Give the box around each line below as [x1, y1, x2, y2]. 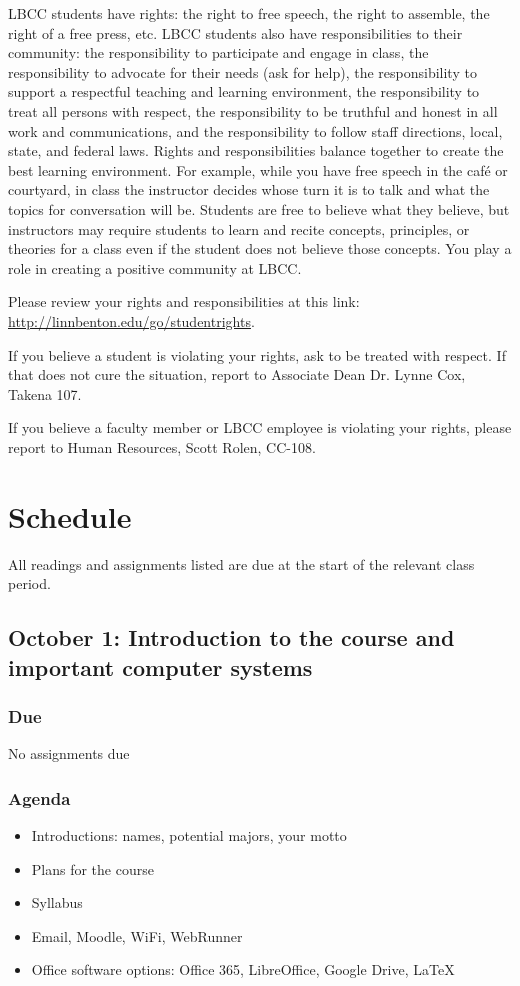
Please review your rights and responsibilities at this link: [8, 291, 360, 312]
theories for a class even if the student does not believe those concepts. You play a [8, 238, 512, 259]
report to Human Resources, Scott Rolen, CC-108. [8, 436, 316, 457]
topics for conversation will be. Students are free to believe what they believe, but [8, 198, 510, 219]
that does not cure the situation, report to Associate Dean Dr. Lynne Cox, [8, 364, 466, 385]
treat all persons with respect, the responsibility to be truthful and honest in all [8, 100, 498, 121]
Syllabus [31, 892, 83, 913]
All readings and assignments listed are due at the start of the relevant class [8, 553, 475, 574]
